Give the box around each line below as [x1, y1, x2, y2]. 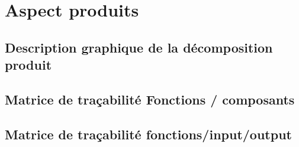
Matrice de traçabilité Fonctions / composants [5, 90, 295, 108]
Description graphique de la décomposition [5, 38, 273, 56]
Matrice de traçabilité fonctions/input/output [5, 125, 292, 143]
